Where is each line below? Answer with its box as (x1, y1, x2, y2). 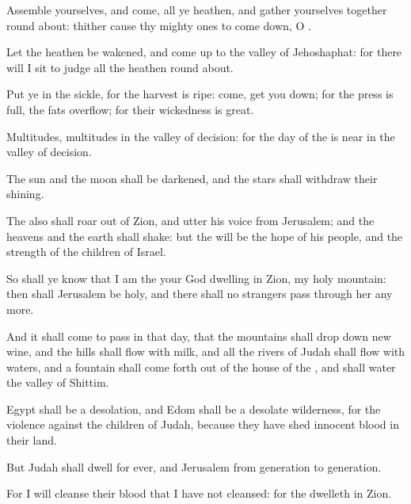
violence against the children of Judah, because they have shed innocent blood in (6, 416, 399, 433)
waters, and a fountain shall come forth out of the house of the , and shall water (6, 358, 396, 375)
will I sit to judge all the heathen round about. (6, 59, 234, 75)
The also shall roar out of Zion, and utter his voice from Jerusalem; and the (6, 212, 375, 228)
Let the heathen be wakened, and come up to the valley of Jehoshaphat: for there (6, 44, 402, 60)
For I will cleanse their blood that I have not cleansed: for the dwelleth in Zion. (6, 485, 392, 502)
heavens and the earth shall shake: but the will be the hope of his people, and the (6, 227, 403, 244)
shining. (6, 185, 44, 202)
